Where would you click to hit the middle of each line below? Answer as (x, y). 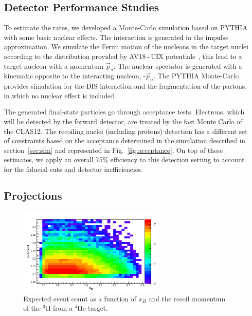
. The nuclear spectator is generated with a (178, 65)
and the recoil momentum (187, 298)
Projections (33, 195)
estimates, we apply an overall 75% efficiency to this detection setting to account (124, 159)
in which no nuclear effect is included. (60, 95)
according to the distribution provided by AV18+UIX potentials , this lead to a (123, 56)
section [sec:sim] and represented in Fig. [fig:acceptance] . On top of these (113, 150)
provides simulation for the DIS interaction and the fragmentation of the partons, (126, 86)
